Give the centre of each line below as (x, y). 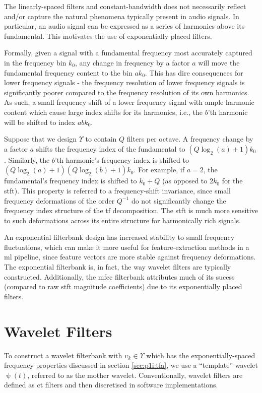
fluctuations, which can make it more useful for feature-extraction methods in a (127, 247)
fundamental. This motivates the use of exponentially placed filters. (108, 36)
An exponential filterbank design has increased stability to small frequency (119, 237)
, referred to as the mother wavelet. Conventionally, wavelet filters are (135, 375)
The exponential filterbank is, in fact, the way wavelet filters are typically (118, 267)
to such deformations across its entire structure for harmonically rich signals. (122, 220)
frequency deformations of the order (59, 200)
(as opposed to (185, 181)
